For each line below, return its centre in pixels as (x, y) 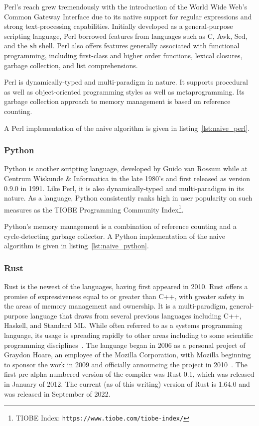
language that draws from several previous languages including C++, (136, 315)
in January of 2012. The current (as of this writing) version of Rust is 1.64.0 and (127, 383)
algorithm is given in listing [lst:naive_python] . (76, 246)
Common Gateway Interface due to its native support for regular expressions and (128, 16)
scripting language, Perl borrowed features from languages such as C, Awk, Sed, (126, 36)
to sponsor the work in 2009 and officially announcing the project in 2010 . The (126, 364)
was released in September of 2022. (57, 393)
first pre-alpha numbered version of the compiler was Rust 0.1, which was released (129, 374)
